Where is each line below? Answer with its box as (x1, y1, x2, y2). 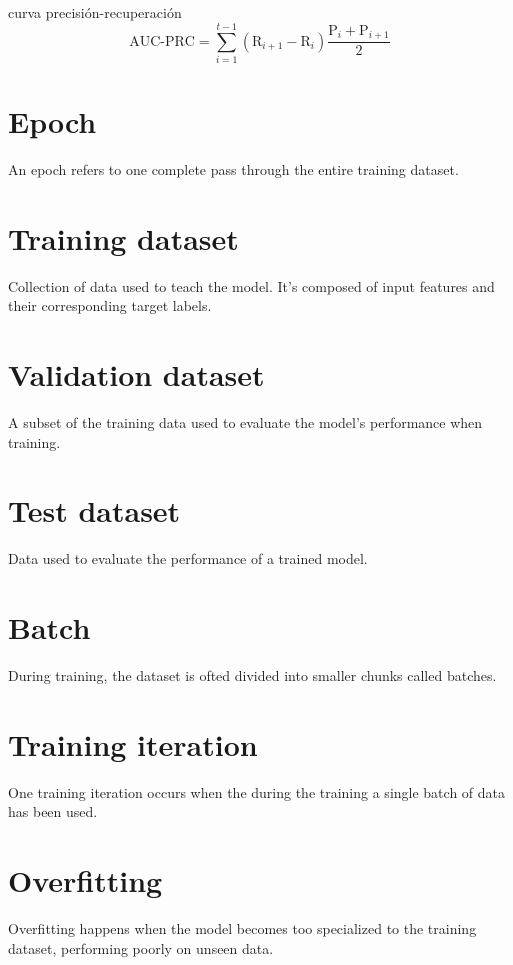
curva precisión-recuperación (8, 2, 182, 23)
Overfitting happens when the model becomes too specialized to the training (8, 918, 477, 939)
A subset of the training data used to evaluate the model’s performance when (8, 412, 483, 433)
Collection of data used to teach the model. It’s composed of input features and (8, 275, 495, 296)
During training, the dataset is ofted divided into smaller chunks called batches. (8, 665, 497, 686)
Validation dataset (8, 354, 265, 395)
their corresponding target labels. (8, 295, 212, 316)
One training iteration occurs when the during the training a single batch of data (8, 781, 506, 802)
